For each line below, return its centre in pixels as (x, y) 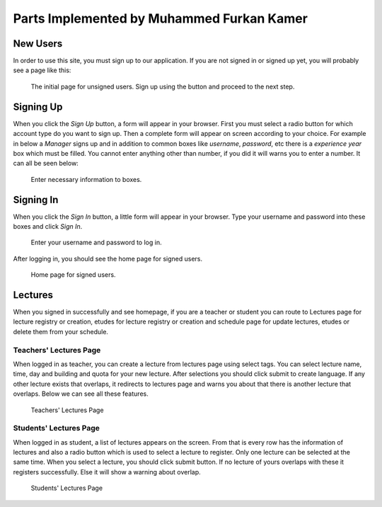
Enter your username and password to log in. (96, 243)
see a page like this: (42, 70)
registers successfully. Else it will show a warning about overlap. (107, 472)
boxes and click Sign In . (48, 226)
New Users (38, 44)
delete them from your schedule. (61, 331)
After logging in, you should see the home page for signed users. (108, 258)
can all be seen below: (46, 164)
